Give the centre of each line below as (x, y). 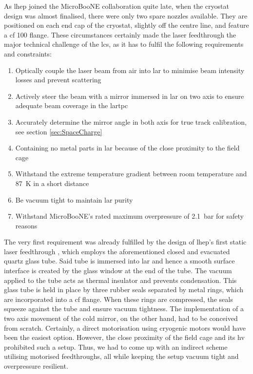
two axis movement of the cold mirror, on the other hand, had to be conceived (121, 318)
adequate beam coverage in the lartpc (72, 105)
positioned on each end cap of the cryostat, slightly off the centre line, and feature (126, 25)
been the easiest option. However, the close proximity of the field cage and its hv (124, 337)
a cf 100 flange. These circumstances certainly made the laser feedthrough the (120, 34)
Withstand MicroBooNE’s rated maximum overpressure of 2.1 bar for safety (129, 216)
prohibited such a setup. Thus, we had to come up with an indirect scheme (116, 346)
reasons (26, 225)
